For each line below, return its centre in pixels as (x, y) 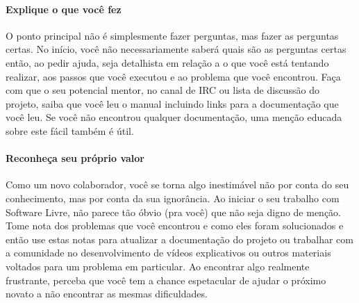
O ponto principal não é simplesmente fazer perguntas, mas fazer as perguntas (172, 35)
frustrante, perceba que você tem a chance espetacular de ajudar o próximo (166, 280)
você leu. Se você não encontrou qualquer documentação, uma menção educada (174, 117)
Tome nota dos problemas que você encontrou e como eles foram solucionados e (175, 226)
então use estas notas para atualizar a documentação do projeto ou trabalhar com (179, 239)
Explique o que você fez (64, 9)
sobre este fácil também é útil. (70, 130)
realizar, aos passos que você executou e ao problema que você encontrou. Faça (173, 76)
